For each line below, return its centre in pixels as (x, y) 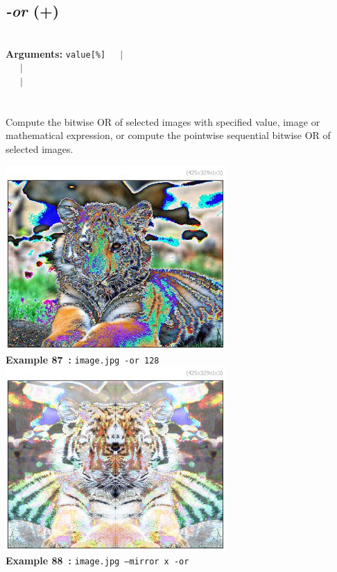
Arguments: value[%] (56, 53)
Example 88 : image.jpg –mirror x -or (97, 560)
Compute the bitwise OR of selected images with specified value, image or (163, 121)
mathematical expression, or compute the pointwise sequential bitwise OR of (168, 135)
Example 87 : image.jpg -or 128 (83, 359)
